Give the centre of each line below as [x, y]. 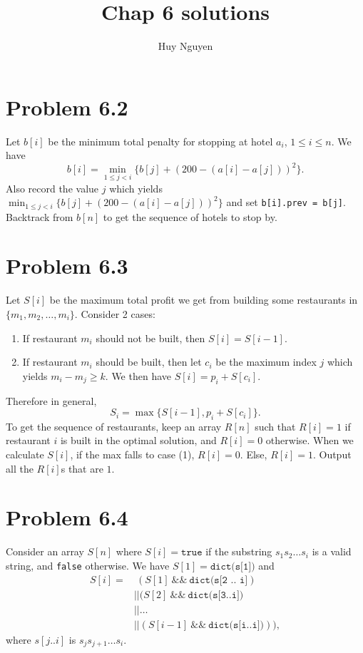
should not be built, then [150, 338]
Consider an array [45, 551]
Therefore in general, [51, 400]
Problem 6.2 [67, 107]
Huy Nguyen [185, 46]
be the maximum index [266, 362]
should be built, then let [149, 362]
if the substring [239, 551]
